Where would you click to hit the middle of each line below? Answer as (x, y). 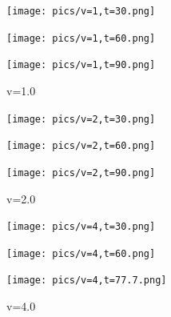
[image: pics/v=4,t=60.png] (81, 253)
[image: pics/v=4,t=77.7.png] (87, 281)
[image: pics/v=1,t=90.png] (81, 65)
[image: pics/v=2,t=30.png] (81, 119)
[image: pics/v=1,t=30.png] (81, 11)
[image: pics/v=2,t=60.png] (81, 146)
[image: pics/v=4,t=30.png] (81, 227)
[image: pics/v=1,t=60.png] (81, 38)
